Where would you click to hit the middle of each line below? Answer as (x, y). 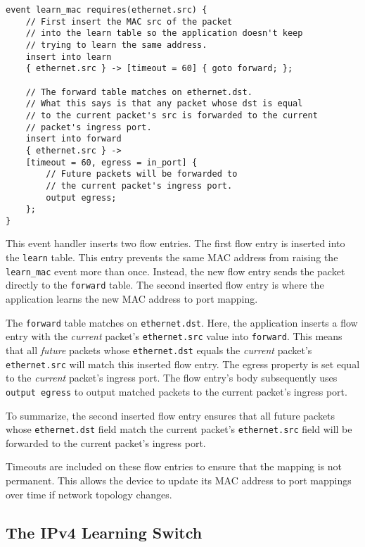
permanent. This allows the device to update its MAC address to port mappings (179, 480)
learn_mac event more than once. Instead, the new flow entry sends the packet (175, 271)
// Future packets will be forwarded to (142, 174)
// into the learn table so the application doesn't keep (164, 33)
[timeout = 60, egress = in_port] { (111, 162)
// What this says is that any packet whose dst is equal (164, 104)
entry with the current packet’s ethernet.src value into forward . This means (174, 336)
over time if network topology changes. (89, 494)
